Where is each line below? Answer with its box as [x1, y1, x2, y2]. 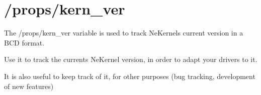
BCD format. [4, 37, 45, 47]
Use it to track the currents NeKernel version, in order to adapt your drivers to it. [4, 54, 257, 64]
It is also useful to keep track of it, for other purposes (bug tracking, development [4, 70, 255, 81]
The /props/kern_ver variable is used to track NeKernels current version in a [4, 27, 243, 38]
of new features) [4, 80, 54, 91]
